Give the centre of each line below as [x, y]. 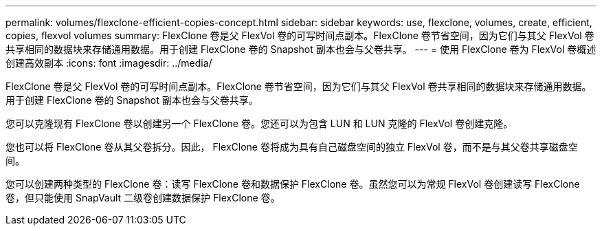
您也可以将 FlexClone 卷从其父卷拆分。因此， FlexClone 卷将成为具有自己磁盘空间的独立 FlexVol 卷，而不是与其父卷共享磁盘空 [292, 147]
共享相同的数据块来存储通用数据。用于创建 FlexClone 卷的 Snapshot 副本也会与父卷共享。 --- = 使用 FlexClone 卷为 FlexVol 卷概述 [301, 49]
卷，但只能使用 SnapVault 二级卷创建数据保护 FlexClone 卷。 [143, 198]
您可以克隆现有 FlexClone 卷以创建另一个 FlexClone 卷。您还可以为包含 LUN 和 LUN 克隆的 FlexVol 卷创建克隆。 [259, 123]
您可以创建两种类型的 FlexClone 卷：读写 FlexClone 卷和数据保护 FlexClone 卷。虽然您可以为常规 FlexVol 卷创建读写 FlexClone [293, 184]
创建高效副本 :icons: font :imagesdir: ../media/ [109, 63]
